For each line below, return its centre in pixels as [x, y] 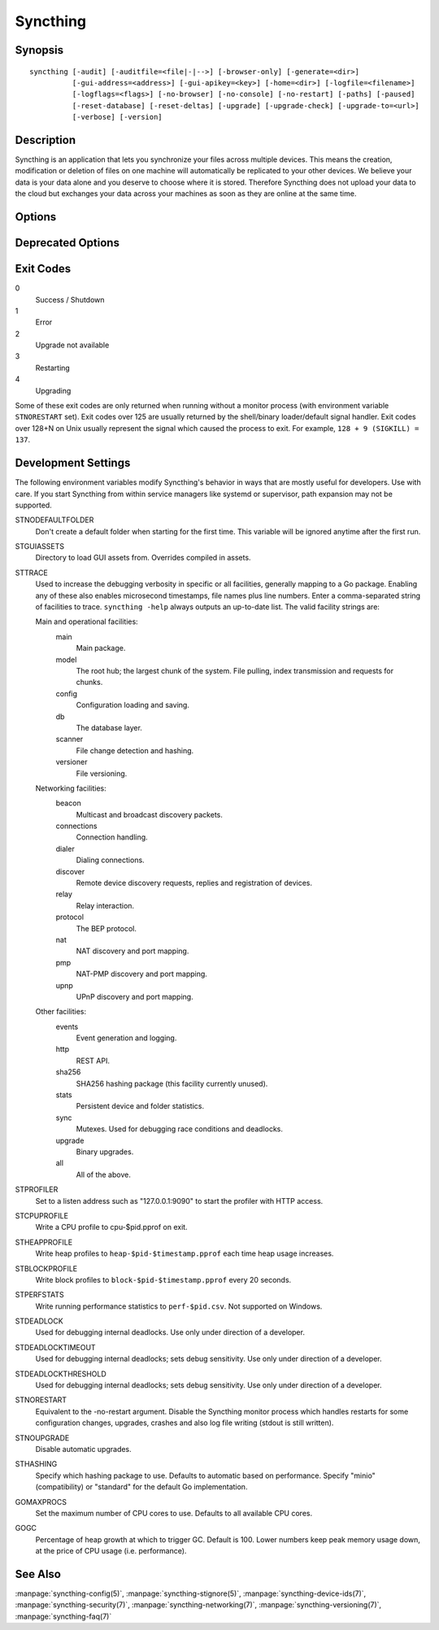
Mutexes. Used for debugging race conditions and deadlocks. [180, 1129]
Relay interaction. [105, 905]
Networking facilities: [71, 788]
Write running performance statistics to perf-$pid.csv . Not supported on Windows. [179, 1306]
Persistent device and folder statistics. [140, 1106]
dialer [65, 848]
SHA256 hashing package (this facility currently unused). [172, 1083]
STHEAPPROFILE [44, 1242]
